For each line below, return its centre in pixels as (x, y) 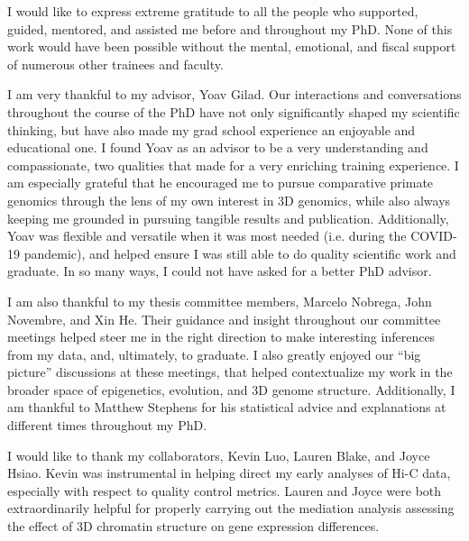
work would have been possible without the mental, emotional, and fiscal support (232, 46)
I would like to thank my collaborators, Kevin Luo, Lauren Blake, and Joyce (219, 455)
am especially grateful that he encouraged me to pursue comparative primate (221, 183)
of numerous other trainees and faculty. (115, 64)
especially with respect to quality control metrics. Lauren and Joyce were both (225, 490)
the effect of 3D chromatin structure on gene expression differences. (193, 526)
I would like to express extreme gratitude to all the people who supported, (213, 11)
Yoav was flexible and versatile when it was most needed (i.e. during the (207, 236)
